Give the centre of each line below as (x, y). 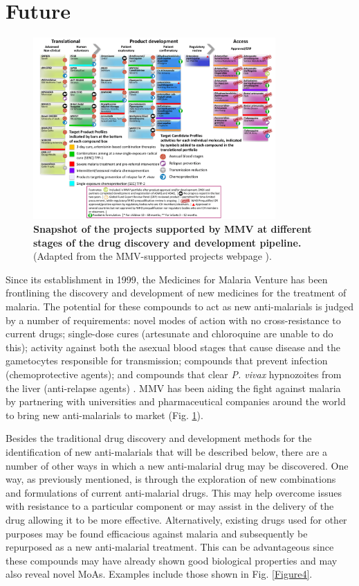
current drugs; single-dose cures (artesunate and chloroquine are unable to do (169, 334)
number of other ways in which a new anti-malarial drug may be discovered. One (177, 465)
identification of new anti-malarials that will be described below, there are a (167, 451)
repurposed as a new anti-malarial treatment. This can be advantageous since (170, 547)
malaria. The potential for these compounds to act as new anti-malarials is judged (179, 307)
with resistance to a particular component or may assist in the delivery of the (170, 506)
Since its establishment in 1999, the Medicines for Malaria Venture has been (167, 279)
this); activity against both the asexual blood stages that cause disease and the (173, 347)
